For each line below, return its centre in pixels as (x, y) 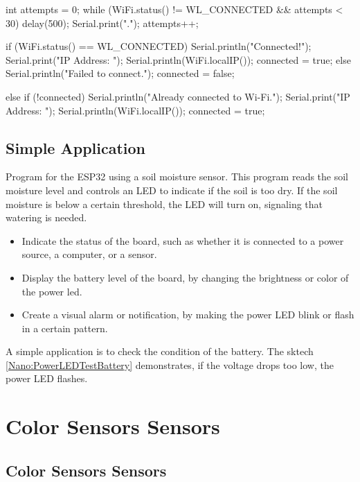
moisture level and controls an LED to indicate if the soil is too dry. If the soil (172, 190)
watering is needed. (46, 217)
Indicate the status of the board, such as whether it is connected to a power (183, 240)
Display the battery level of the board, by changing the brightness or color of (185, 277)
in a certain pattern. (65, 328)
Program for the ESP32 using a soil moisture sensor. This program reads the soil (177, 177)
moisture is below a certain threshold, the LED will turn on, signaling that (164, 204)
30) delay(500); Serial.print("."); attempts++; (102, 23)
